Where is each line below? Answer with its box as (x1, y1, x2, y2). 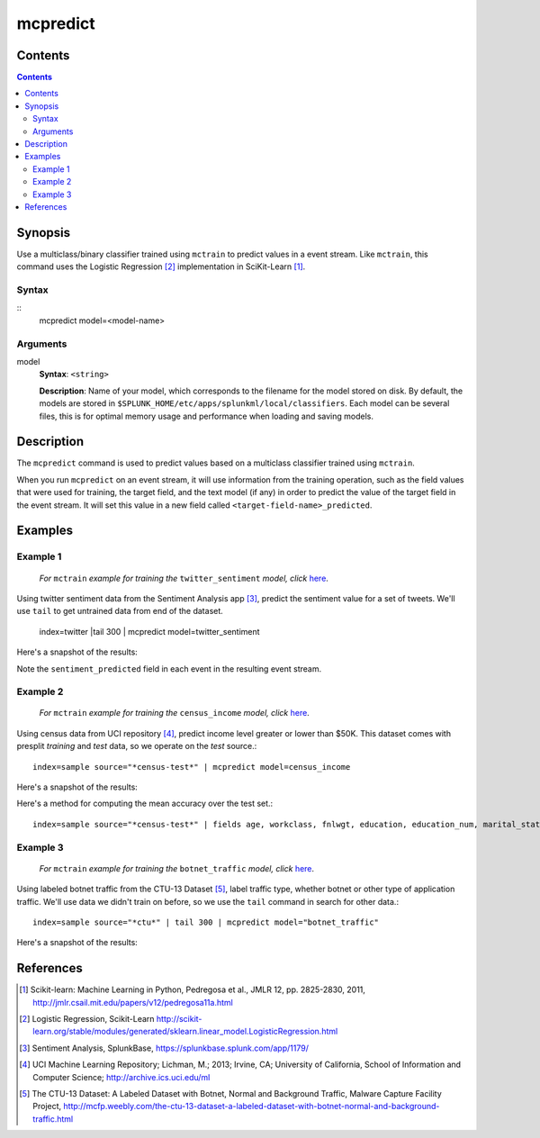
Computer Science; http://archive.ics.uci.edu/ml (32, 1071, 211, 1082)
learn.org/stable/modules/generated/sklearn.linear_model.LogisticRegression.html (32, 1026, 338, 1037)
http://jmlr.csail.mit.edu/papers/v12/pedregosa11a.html (32, 997, 233, 1007)
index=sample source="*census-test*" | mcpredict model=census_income (32, 762, 351, 772)
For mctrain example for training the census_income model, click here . (39, 708, 310, 718)
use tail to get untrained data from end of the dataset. (16, 606, 224, 617)
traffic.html (32, 1113, 74, 1124)
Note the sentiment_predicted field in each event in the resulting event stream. (16, 663, 322, 674)
